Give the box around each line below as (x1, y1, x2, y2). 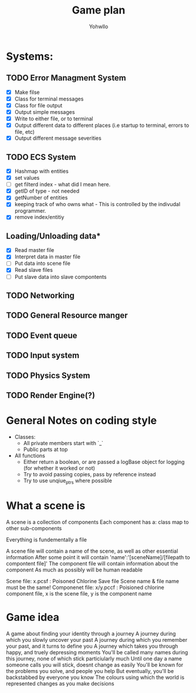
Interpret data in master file (14, 253, 81, 260)
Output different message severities (14, 134, 102, 142)
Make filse (14, 89, 40, 96)
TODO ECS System (6, 152, 76, 162)
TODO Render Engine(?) (6, 390, 96, 400)
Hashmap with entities (14, 168, 69, 174)
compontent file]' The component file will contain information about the (6, 560, 178, 567)
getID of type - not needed (14, 187, 80, 194)
